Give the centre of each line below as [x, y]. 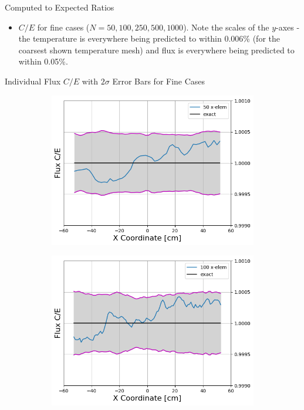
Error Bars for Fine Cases [159, 81]
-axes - [288, 27]
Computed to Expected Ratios [60, 7]
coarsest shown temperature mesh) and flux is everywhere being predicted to [156, 50]
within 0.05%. [43, 61]
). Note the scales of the [226, 27]
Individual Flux [33, 81]
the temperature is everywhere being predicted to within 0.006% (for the [149, 38]
